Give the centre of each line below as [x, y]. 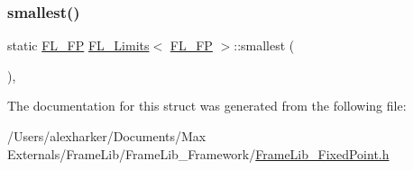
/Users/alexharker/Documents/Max [107, 136]
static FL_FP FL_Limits [78, 45]
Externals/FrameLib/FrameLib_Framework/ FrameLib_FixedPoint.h [198, 153]
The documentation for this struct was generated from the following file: [207, 106]
